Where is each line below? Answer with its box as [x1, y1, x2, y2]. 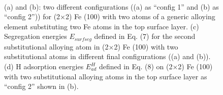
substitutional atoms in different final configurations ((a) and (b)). [4, 51, 211, 62]
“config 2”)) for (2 [4, 11, 60, 22]
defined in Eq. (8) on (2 [99, 61, 173, 72]
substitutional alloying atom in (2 [4, 41, 109, 52]
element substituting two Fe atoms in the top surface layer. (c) [4, 21, 199, 31]
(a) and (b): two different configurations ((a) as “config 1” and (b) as [4, 1, 219, 12]
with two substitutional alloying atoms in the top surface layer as [4, 71, 207, 81]
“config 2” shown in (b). [4, 81, 79, 91]
